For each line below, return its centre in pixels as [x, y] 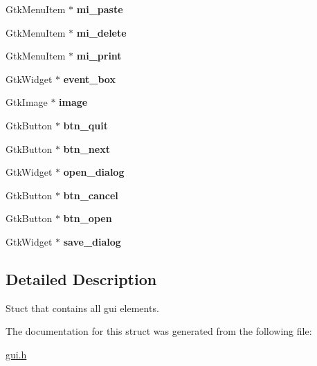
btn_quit [86, 125]
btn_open [88, 218]
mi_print [99, 56]
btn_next [87, 148]
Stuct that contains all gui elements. [82, 308]
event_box [89, 79]
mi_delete [101, 32]
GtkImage [27, 102]
